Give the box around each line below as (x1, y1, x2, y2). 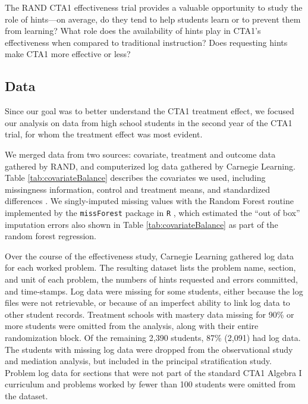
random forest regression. (5, 230, 96, 242)
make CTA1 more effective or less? (5, 48, 131, 60)
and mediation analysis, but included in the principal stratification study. (5, 355, 272, 367)
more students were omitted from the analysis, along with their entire (5, 320, 259, 332)
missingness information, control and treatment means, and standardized (5, 183, 270, 195)
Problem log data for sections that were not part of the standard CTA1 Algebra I (5, 366, 302, 378)
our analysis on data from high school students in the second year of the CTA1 (5, 116, 293, 129)
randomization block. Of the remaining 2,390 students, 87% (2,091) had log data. (5, 331, 301, 343)
